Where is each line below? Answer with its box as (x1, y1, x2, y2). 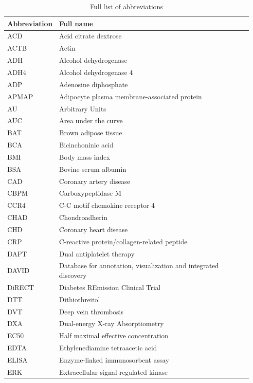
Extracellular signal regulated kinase (59, 366, 168, 377)
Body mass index (59, 151, 110, 162)
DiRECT (7, 282, 34, 292)
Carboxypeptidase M (59, 188, 122, 198)
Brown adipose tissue (59, 128, 122, 138)
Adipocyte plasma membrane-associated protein (59, 91, 202, 101)
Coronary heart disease (59, 224, 128, 234)
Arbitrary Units (59, 103, 106, 113)
